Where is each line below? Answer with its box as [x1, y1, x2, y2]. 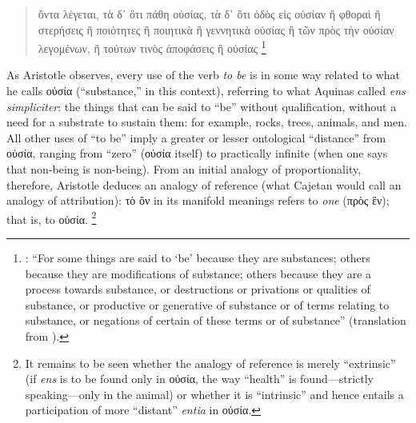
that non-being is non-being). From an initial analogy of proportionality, [6, 161, 362, 177]
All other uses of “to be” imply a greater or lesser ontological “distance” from [6, 129, 386, 146]
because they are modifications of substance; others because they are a [25, 265, 372, 281]
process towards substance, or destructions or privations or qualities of [25, 281, 370, 297]
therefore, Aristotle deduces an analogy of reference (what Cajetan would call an [6, 176, 402, 193]
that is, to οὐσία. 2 [6, 208, 97, 227]
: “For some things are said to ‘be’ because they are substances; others [25, 249, 370, 266]
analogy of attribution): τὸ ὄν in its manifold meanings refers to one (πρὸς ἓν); [6, 192, 390, 209]
